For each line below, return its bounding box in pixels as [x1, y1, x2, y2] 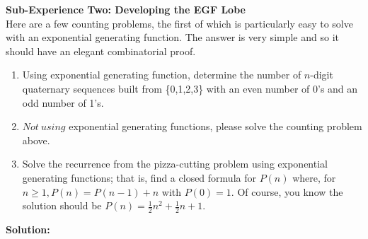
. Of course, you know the [231, 184, 343, 199]
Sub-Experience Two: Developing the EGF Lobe [6, 2, 246, 16]
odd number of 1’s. [22, 95, 104, 110]
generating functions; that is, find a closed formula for [22, 170, 256, 185]
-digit [310, 67, 333, 82]
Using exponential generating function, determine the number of [22, 67, 301, 82]
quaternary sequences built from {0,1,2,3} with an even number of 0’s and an [22, 81, 358, 95]
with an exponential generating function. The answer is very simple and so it [6, 30, 339, 45]
